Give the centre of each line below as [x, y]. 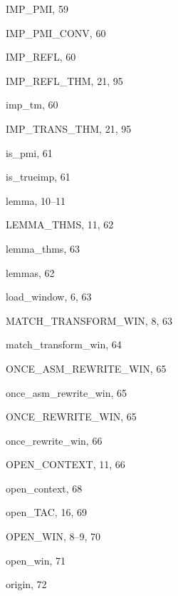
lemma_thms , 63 [43, 248]
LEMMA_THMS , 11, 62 [60, 224]
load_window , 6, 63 [49, 297]
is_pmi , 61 [29, 152]
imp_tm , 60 [32, 105]
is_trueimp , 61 [38, 177]
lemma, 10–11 [36, 200]
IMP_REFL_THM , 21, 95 [64, 80]
